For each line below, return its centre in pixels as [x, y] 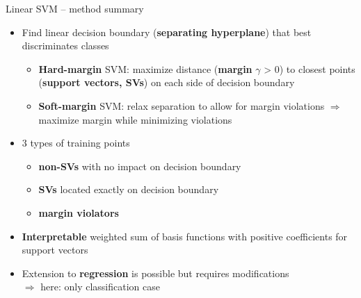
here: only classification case [100, 287]
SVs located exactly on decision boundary [129, 189]
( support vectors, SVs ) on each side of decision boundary [167, 82]
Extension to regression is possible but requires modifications [155, 273]
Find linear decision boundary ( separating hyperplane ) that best [167, 32]
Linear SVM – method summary [75, 8]
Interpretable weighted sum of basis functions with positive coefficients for [185, 236]
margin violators [79, 212]
